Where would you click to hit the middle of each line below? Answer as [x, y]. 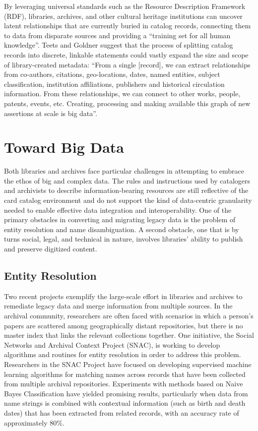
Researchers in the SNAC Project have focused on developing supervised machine [128, 364]
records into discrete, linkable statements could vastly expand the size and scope [126, 54]
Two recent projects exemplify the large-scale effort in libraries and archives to [123, 296]
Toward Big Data [64, 147]
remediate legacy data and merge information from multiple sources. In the [118, 306]
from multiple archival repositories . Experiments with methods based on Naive [124, 384]
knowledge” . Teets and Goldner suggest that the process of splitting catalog [119, 45]
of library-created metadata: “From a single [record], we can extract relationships [127, 64]
